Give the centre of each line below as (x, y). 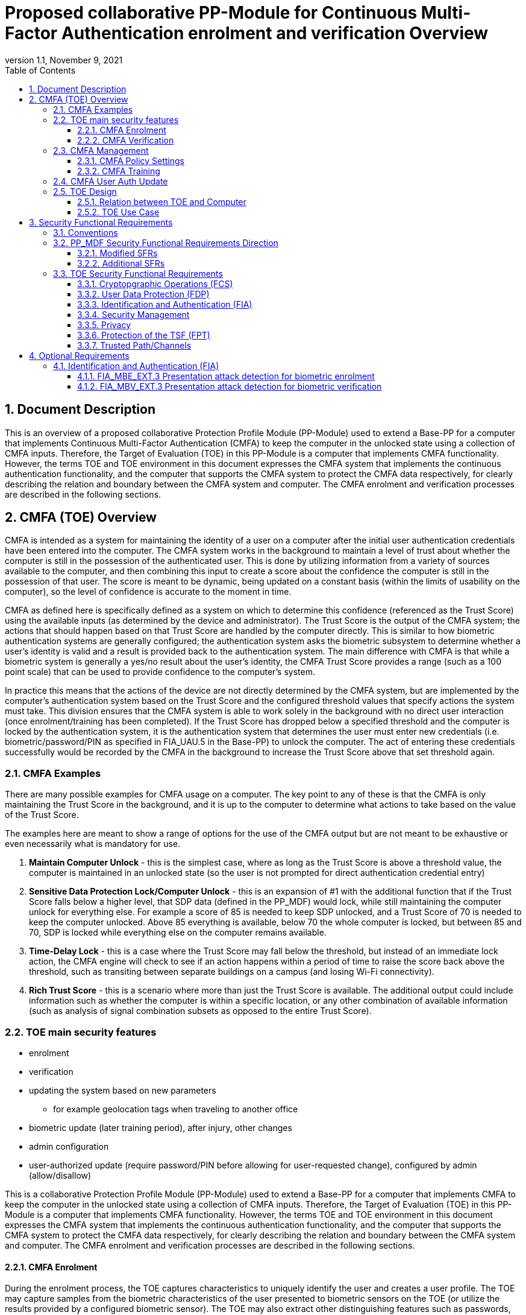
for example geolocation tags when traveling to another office (176, 1109)
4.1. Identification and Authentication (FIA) (136, 366)
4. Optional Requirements (79, 355)
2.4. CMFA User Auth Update (111, 181)
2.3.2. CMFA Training (119, 171)
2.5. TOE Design (85, 191)
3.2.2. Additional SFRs (121, 263)
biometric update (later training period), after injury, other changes (161, 1127)
